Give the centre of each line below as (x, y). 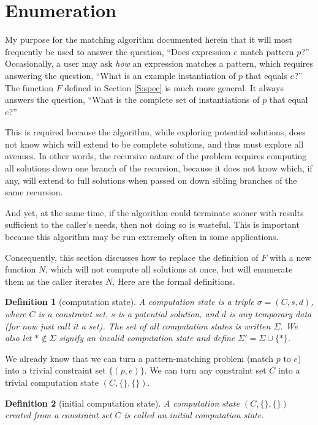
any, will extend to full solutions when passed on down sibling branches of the (151, 180)
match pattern (267, 51)
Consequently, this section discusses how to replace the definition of (132, 257)
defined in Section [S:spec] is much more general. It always (174, 87)
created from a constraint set (59, 415)
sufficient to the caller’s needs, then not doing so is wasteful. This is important (152, 224)
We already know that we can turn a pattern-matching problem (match (139, 358)
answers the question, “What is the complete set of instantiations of (132, 100)
